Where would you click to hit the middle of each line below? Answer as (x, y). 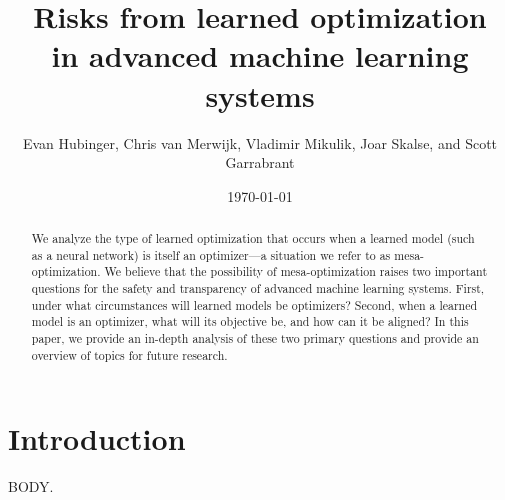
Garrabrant (260, 162)
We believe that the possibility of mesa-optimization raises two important (296, 271)
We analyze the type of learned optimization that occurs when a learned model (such (253, 238)
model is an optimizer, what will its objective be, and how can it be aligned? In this (250, 321)
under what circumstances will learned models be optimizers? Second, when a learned (254, 304)
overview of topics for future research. (129, 354)
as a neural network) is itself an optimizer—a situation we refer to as (211, 254)
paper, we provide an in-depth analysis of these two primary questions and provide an (255, 338)
